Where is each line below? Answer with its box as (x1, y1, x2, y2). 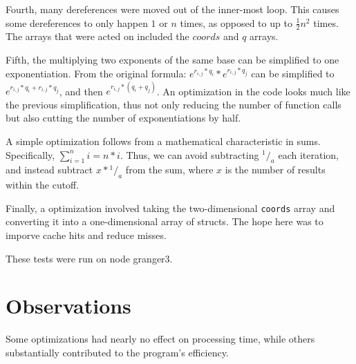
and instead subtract (6, 162, 93, 177)
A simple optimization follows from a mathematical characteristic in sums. (6, 133, 321, 148)
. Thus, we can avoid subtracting (120, 147, 259, 162)
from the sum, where (125, 162, 214, 177)
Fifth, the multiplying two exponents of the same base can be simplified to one (6, 52, 339, 67)
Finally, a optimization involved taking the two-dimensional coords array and (6, 200, 335, 215)
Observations (6, 291, 131, 320)
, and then (59, 84, 103, 98)
